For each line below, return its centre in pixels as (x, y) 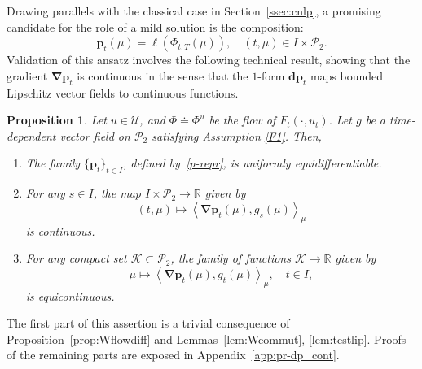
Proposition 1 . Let (57, 120)
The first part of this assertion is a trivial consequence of (148, 323)
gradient (27, 75)
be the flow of (242, 120)
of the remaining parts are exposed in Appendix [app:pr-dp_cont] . (173, 355)
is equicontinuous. (70, 295)
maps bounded (347, 75)
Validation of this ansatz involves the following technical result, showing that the (209, 60)
